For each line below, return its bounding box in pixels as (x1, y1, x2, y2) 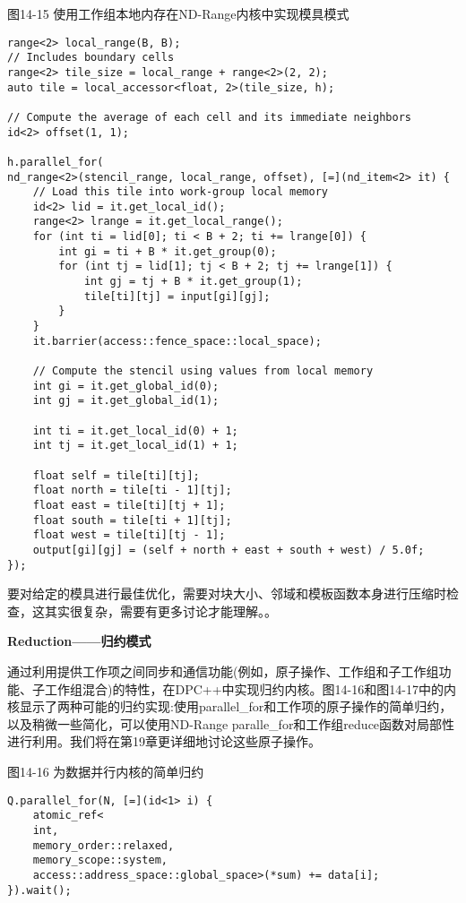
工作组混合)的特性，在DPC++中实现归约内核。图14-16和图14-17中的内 (44, 679, 456, 698)
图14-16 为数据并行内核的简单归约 (7, 761, 204, 780)
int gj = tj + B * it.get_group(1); (83, 275, 303, 288)
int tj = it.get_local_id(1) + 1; (32, 439, 238, 452)
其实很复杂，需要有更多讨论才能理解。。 (44, 601, 277, 620)
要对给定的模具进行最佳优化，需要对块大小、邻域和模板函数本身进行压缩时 (7, 584, 446, 603)
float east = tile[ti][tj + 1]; (32, 498, 226, 512)
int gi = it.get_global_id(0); (32, 379, 220, 392)
